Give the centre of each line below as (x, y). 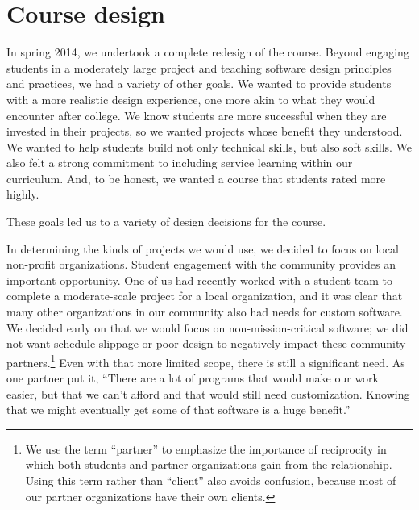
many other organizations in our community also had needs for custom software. (205, 312)
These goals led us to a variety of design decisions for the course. (166, 222)
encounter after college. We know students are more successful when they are (197, 115)
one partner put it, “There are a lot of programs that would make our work (193, 378)
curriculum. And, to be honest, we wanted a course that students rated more (196, 178)
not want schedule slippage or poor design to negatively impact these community (206, 343)
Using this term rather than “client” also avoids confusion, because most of (211, 481)
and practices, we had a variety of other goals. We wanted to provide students (199, 84)
